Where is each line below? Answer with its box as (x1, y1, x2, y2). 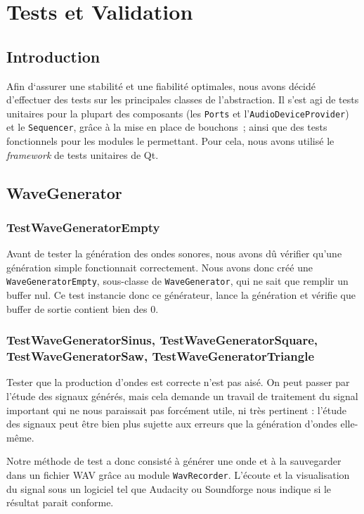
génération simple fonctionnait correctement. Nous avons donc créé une (6, 259, 313, 274)
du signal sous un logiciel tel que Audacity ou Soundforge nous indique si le (6, 481, 332, 496)
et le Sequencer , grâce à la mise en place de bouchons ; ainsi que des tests (6, 120, 327, 134)
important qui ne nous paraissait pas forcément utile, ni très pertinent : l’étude (6, 402, 346, 417)
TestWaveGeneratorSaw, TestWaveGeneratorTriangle (6, 347, 315, 365)
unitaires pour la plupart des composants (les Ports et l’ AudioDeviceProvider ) (6, 105, 349, 120)
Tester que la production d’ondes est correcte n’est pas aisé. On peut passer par (6, 375, 350, 390)
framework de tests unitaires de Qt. (6, 147, 159, 162)
